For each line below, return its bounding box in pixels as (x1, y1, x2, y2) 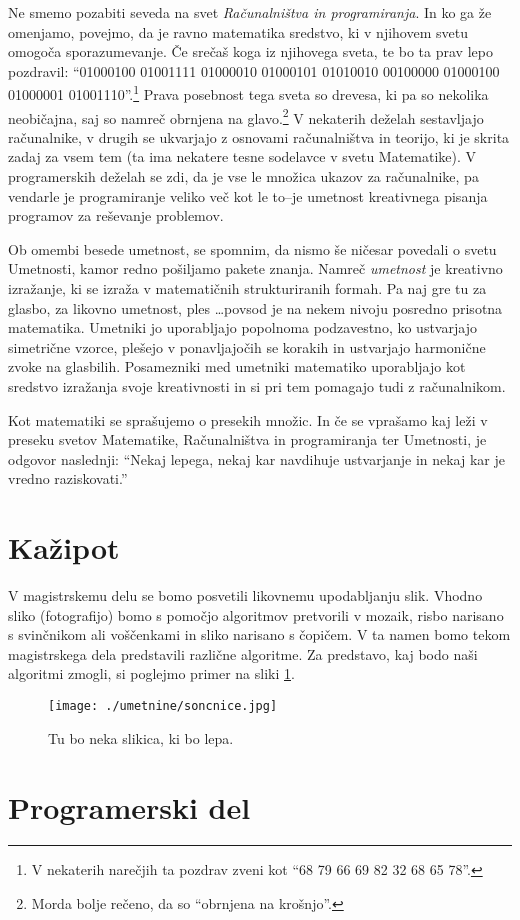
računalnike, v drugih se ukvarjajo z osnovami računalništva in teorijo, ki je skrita (8, 126, 510, 147)
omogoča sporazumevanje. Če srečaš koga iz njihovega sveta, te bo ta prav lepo (8, 41, 493, 62)
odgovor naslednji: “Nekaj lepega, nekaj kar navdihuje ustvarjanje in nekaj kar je (8, 448, 505, 469)
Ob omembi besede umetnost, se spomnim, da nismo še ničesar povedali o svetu (8, 238, 497, 259)
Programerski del (8, 786, 251, 827)
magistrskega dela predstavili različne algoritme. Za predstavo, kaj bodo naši (8, 643, 478, 664)
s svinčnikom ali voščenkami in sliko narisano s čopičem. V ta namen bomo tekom (8, 624, 511, 645)
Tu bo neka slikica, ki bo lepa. (48, 727, 234, 748)
